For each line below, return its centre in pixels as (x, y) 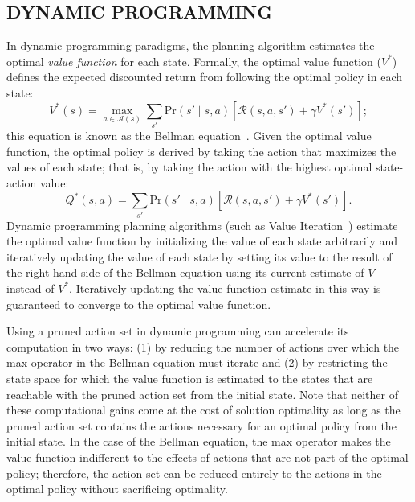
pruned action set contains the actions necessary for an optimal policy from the (201, 425)
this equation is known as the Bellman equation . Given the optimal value (189, 135)
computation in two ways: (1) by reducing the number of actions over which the (203, 346)
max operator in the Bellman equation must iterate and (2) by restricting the (197, 362)
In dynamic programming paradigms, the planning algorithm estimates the (191, 45)
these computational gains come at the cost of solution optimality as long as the (203, 410)
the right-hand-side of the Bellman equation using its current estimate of (185, 272)
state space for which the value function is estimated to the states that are (190, 378)
